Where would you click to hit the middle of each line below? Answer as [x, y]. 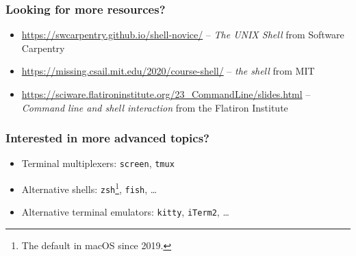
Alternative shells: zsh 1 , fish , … [89, 188]
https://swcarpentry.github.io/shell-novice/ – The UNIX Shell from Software [183, 35]
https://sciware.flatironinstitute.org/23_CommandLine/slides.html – [166, 94]
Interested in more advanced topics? [107, 138]
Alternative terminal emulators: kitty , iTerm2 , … [125, 212]
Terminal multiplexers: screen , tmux [98, 163]
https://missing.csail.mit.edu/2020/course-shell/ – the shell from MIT [168, 71]
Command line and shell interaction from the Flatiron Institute [155, 107]
